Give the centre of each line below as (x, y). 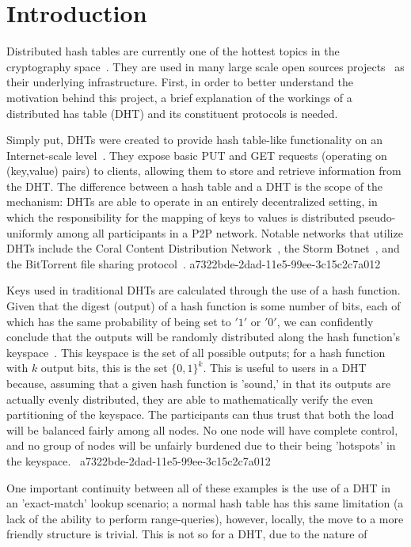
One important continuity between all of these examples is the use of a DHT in (199, 487)
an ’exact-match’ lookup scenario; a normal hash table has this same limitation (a (205, 503)
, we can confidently (325, 321)
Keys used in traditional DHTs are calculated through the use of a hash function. (204, 290)
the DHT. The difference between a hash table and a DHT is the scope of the (195, 186)
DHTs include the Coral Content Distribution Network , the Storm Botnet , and (203, 248)
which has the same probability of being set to (119, 321)
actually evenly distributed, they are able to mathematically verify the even (190, 399)
